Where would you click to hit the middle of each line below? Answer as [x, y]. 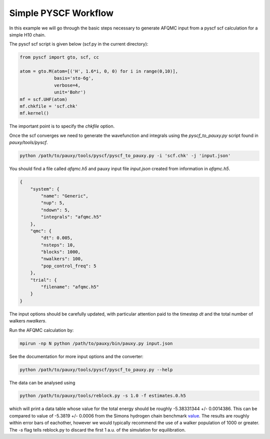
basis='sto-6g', [74, 78]
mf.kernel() [34, 113]
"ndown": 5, [55, 210]
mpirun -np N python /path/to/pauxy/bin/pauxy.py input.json [96, 343]
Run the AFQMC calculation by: [41, 330]
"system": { [45, 189]
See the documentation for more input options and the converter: [76, 356]
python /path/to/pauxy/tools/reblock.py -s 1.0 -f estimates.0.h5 [103, 396]
